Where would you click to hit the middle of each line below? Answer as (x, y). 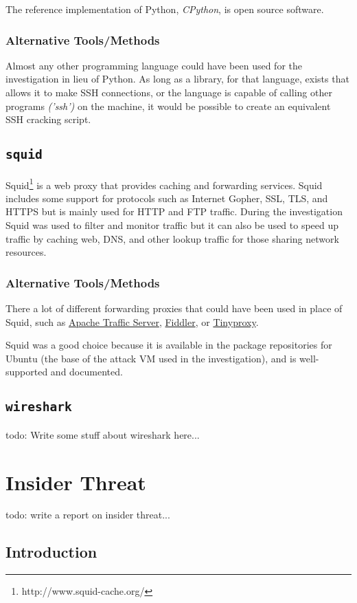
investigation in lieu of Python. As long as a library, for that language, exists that (177, 79)
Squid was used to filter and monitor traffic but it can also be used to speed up (172, 225)
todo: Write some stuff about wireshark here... (103, 434)
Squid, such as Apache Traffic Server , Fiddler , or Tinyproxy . (132, 321)
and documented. (87, 372)
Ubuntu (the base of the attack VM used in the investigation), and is (151, 358)
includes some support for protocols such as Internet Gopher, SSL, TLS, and (167, 198)
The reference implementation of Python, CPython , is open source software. (165, 9)
